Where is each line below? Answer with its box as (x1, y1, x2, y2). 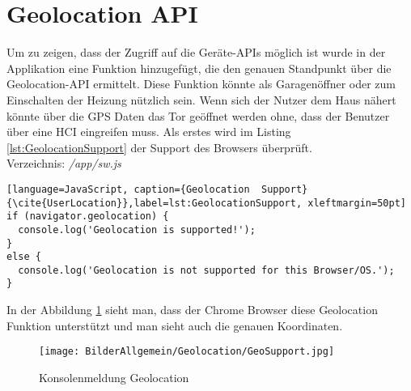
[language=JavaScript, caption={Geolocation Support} (6, 183, 308, 195)
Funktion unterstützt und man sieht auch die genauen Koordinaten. (6, 317, 343, 334)
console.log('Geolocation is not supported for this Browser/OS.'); (18, 264, 395, 276)
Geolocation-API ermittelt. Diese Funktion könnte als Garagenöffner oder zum (6, 75, 396, 92)
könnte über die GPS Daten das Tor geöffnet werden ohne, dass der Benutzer (6, 107, 390, 124)
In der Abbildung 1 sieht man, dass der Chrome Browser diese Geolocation (6, 301, 378, 318)
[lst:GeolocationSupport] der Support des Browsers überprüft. (6, 138, 312, 155)
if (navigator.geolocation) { (6, 210, 169, 223)
